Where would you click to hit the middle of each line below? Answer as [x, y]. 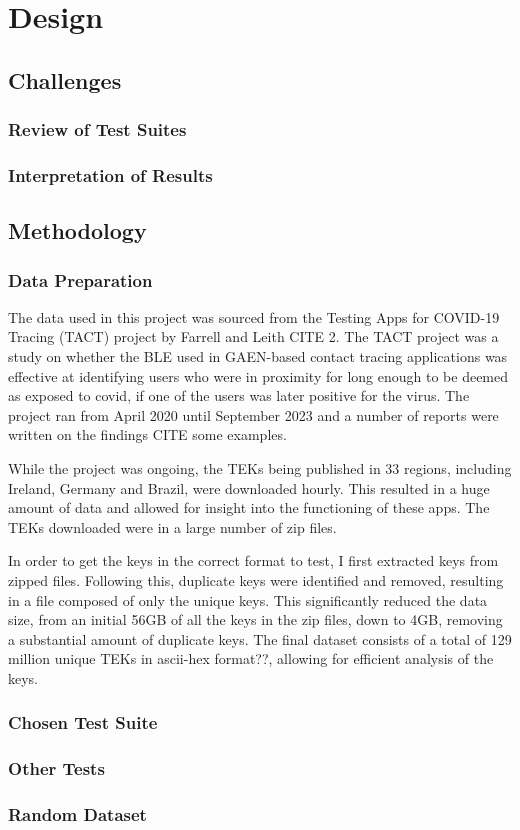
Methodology [77, 230]
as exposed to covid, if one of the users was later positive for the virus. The [239, 395]
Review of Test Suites [97, 129]
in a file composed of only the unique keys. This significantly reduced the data [248, 599]
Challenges [65, 79]
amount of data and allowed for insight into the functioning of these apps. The [249, 507]
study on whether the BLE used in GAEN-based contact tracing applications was [258, 356]
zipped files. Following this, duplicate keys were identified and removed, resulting [256, 579]
